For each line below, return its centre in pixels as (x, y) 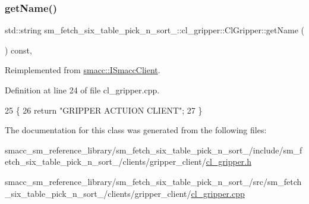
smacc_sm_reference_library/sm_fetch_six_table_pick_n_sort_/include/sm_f (154, 150)
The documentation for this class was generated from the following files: (136, 130)
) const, (18, 50)
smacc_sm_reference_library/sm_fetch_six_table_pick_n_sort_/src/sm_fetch (153, 181)
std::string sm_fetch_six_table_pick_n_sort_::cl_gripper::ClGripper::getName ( (154, 30)
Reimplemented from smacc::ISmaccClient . (83, 70)
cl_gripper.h (229, 161)
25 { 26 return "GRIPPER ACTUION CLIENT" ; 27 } (104, 110)
